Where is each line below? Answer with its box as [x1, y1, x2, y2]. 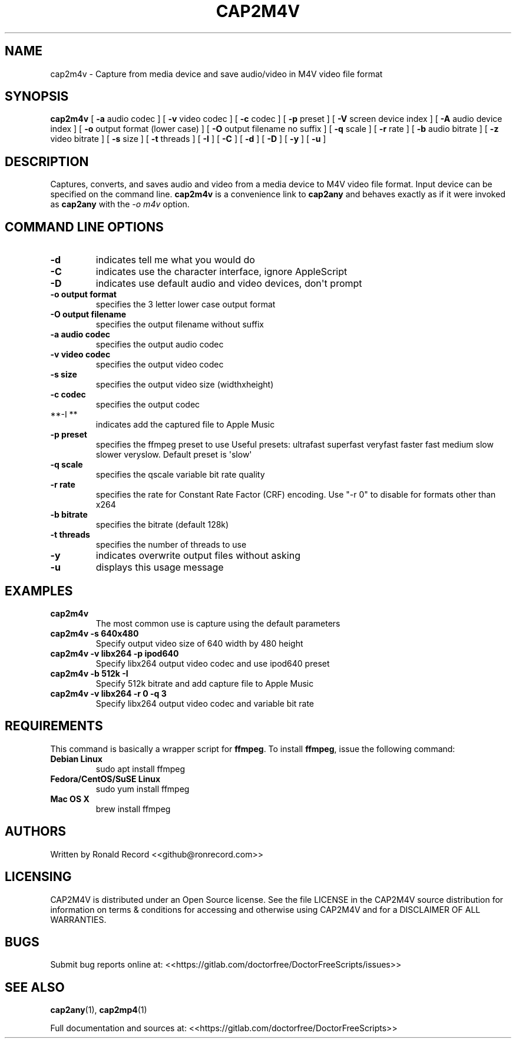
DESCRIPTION [5, 154, 89, 169]
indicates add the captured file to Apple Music [95, 419, 275, 430]
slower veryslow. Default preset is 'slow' [95, 449, 252, 460]
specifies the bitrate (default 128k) [95, 519, 229, 530]
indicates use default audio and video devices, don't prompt [95, 277, 362, 290]
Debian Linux [50, 753, 102, 764]
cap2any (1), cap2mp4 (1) [50, 1005, 147, 1015]
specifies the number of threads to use [95, 539, 247, 550]
